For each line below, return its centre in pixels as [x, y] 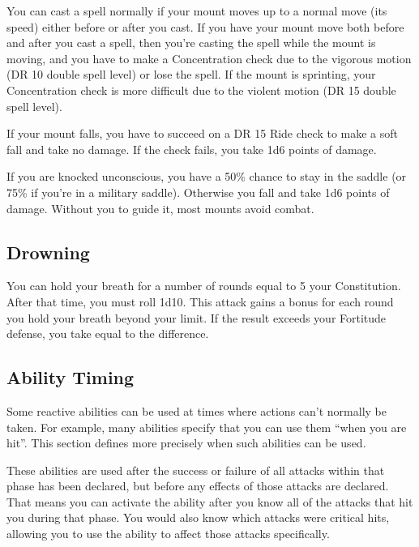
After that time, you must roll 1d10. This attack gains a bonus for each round [200, 301]
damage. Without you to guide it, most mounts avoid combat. [160, 208]
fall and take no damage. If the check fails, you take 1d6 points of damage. [192, 149]
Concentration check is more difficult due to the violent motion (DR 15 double [201, 90]
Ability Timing [71, 377]
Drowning [48, 252]
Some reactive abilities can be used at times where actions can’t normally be [197, 410]
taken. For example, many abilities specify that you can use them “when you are [207, 427]
